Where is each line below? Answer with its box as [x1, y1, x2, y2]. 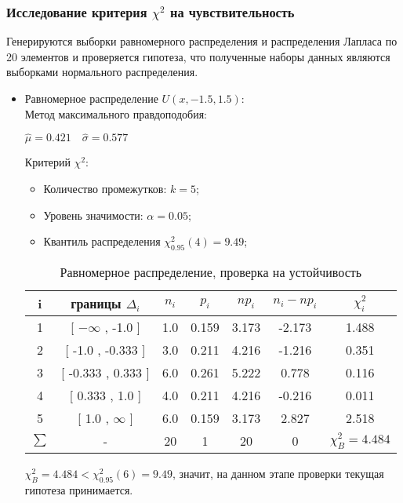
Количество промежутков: [43, 180, 167, 196]
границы [71, 293, 122, 312]
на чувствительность [169, 2, 295, 21]
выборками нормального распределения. [6, 64, 198, 80]
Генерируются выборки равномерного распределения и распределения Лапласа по [6, 33, 398, 49]
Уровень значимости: [43, 206, 143, 223]
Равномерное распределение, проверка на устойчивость [60, 262, 362, 281]
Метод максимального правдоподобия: [24, 105, 207, 122]
